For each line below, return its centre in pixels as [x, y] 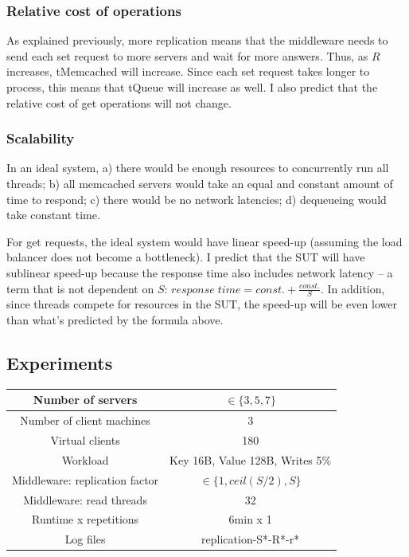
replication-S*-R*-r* [251, 539]
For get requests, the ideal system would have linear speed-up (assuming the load [204, 241]
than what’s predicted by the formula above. [115, 319]
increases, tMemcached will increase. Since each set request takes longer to [188, 71]
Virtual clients [85, 439]
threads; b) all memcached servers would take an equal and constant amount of [200, 183]
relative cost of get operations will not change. [119, 102]
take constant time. [53, 215]
